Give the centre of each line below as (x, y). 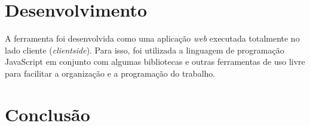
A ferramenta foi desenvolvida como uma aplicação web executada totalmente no (152, 38)
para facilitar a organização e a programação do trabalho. (110, 73)
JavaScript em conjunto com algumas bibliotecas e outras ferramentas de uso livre (155, 62)
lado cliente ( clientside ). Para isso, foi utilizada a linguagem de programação (145, 50)
